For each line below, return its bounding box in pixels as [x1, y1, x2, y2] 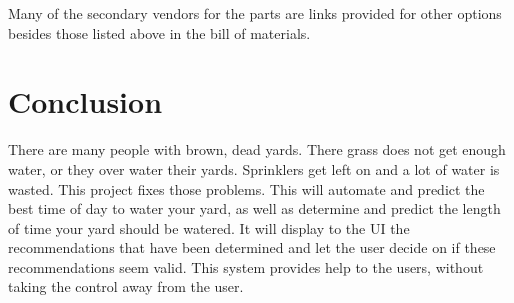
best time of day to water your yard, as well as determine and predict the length [8, 198, 501, 219]
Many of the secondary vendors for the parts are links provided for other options [8, 3, 502, 23]
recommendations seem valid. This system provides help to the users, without [8, 256, 484, 277]
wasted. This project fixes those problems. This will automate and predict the [8, 178, 485, 199]
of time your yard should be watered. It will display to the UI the [8, 217, 410, 238]
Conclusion [8, 81, 163, 122]
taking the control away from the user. [8, 276, 244, 297]
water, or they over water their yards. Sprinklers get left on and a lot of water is [8, 158, 500, 179]
